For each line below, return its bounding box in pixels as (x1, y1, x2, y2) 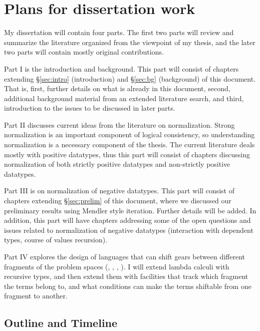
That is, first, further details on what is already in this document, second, (4, 83, 230, 94)
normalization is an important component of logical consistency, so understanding (4, 129, 255, 140)
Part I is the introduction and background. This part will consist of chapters (4, 63, 239, 74)
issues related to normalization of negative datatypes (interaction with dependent (4, 224, 253, 235)
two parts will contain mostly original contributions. (4, 47, 164, 57)
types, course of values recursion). (4, 234, 108, 245)
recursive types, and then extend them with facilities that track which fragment (4, 271, 248, 281)
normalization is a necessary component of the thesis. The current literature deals (4, 139, 255, 150)
